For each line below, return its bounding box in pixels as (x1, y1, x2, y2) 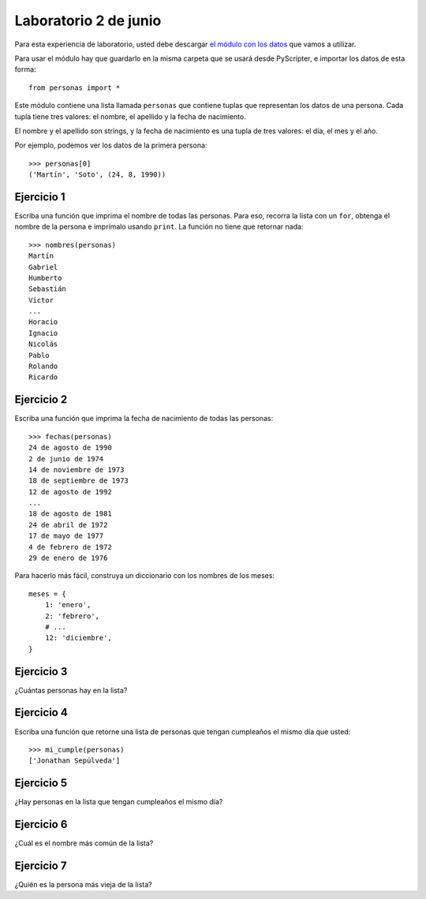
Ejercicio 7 (14, 859, 67, 872)
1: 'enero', (44, 600, 92, 610)
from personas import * (28, 83, 121, 92)
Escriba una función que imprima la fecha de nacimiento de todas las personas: (14, 414, 274, 423)
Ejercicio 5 (14, 777, 68, 790)
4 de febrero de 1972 (28, 543, 112, 551)
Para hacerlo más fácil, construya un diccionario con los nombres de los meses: (14, 571, 275, 580)
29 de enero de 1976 (28, 554, 108, 563)
